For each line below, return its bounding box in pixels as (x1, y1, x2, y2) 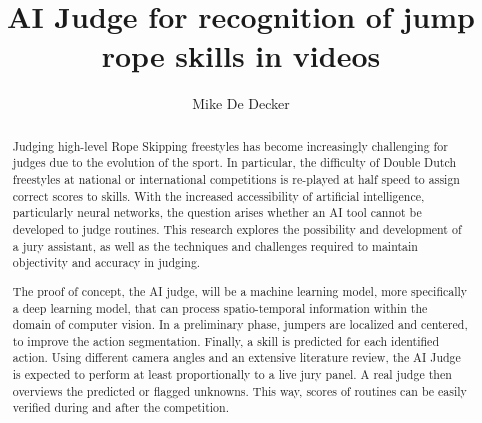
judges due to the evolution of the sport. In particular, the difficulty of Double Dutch (12, 154, 456, 171)
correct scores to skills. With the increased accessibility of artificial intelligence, (12, 187, 425, 204)
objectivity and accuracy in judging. (12, 254, 201, 271)
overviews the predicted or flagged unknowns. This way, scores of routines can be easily (12, 382, 467, 399)
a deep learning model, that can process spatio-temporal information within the (12, 299, 428, 316)
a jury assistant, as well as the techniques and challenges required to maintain (12, 237, 418, 254)
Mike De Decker (192, 93, 290, 114)
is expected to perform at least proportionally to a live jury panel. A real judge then (12, 366, 452, 383)
